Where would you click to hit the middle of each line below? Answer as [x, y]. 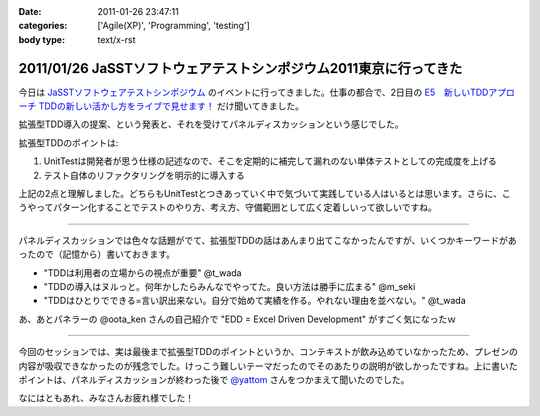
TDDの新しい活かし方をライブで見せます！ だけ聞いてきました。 [171, 106]
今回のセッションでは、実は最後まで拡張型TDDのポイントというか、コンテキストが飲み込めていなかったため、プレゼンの [268, 352]
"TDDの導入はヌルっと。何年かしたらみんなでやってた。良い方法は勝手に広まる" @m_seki [229, 286]
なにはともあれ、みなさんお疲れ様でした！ [106, 398]
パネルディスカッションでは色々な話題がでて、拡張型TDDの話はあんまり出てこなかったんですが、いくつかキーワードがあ [267, 240]
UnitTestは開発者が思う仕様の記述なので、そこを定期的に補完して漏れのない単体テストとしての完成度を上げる [270, 161]
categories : [43, 26]
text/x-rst [116, 39]
